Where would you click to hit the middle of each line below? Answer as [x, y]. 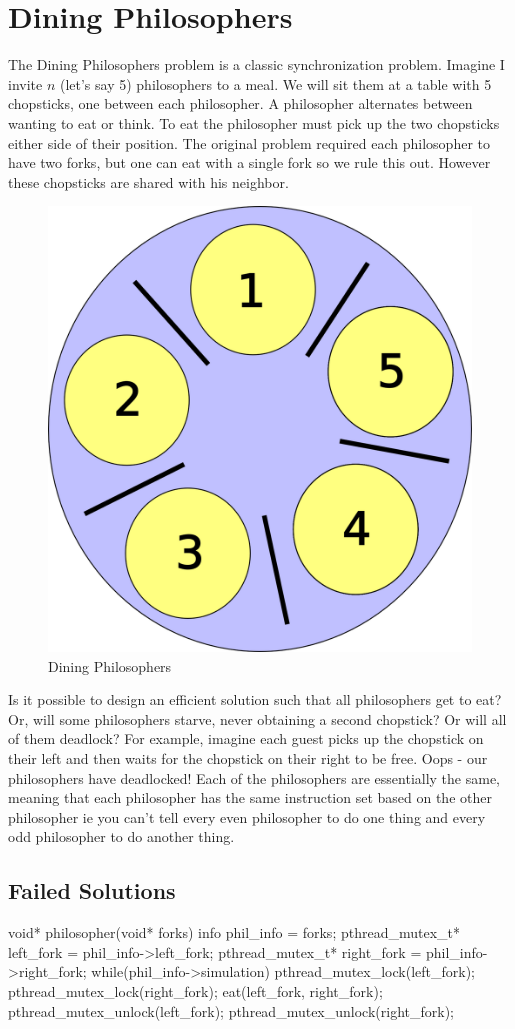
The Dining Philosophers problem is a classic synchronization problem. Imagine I [256, 64]
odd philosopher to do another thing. [121, 836]
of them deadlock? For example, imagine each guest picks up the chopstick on [246, 738]
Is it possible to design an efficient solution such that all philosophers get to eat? [255, 699]
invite [25, 83]
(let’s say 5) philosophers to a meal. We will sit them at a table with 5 [275, 83]
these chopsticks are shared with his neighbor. [148, 181]
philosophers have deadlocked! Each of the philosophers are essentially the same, [254, 777]
